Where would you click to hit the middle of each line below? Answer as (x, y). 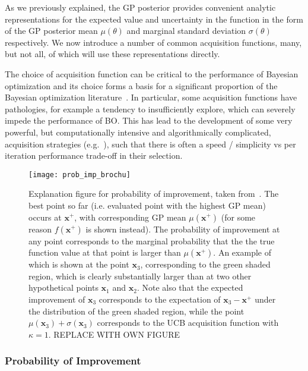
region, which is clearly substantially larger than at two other (140, 276)
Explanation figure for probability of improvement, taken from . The (154, 194)
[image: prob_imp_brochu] (80, 175)
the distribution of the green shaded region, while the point (136, 311)
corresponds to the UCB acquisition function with (188, 323)
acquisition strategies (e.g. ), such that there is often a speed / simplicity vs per (150, 144)
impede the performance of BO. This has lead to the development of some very (149, 120)
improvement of (57, 299)
